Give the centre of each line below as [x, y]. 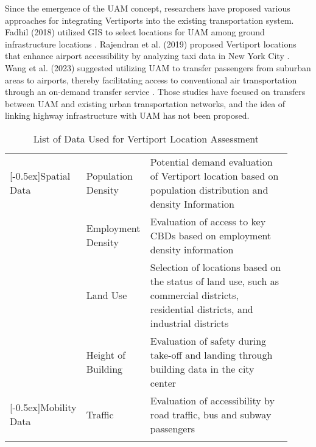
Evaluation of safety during [208, 340]
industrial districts [189, 323]
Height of [106, 354]
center [163, 382]
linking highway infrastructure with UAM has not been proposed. [127, 115]
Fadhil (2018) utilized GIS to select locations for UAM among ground [135, 32]
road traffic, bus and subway [211, 414]
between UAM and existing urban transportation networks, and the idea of [145, 103]
